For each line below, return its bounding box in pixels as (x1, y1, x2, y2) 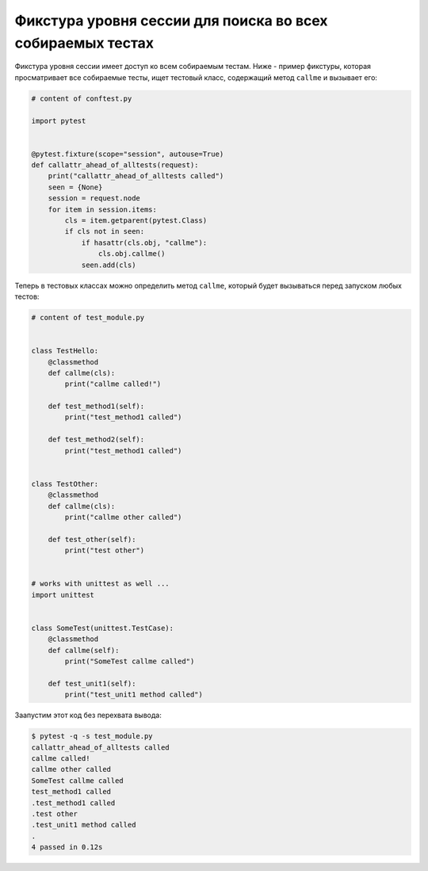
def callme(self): (48, 646, 120, 655)
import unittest (31, 590, 95, 599)
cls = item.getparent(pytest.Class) (64, 216, 208, 225)
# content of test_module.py (31, 313, 145, 322)
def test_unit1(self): (48, 678, 136, 688)
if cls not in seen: (64, 227, 145, 236)
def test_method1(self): (48, 402, 145, 411)
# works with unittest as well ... (31, 579, 170, 588)
